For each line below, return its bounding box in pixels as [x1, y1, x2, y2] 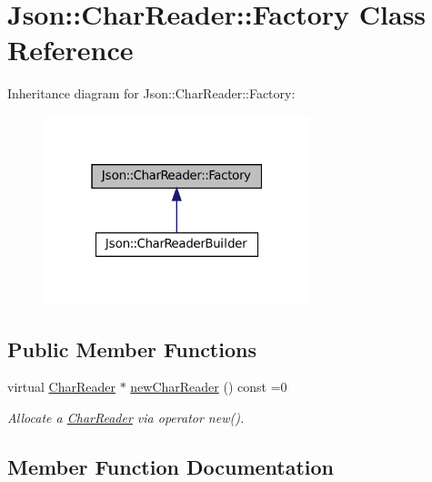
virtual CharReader [7, 377, 116, 396]
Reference [7, 31, 134, 68]
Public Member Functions [7, 334, 256, 363]
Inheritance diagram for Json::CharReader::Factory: [7, 84, 296, 103]
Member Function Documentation [7, 452, 335, 480]
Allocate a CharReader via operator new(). [7, 407, 245, 426]
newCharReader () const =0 [130, 377, 287, 396]
